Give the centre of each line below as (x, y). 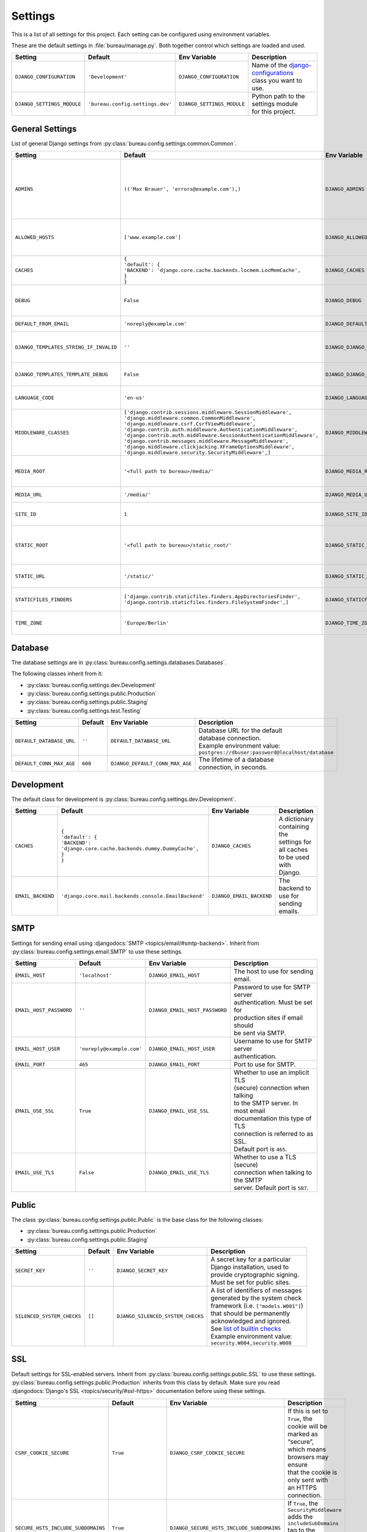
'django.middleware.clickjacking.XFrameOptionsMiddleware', (209, 447)
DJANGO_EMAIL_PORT (174, 1064)
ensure (298, 1465)
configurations (272, 73)
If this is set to (308, 1411)
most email (249, 1111)
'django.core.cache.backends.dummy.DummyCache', (130, 849)
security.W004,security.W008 (251, 1343)
